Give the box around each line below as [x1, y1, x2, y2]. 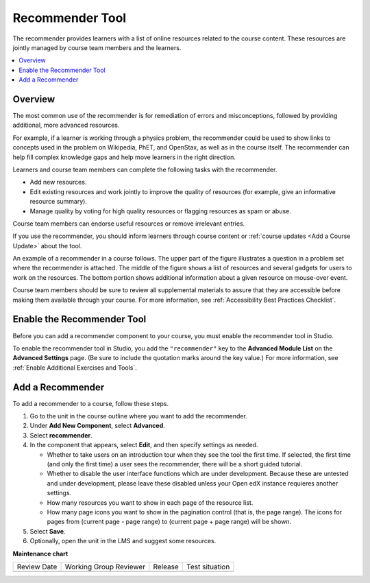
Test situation [186, 562, 230, 571]
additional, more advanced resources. [12, 121, 120, 130]
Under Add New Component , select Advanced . [29, 422, 166, 430]
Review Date [16, 562, 58, 571]
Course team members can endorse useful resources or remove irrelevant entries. [12, 219, 245, 228]
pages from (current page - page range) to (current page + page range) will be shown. [47, 518, 292, 526]
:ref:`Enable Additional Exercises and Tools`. [12, 364, 137, 372]
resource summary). [29, 198, 87, 206]
